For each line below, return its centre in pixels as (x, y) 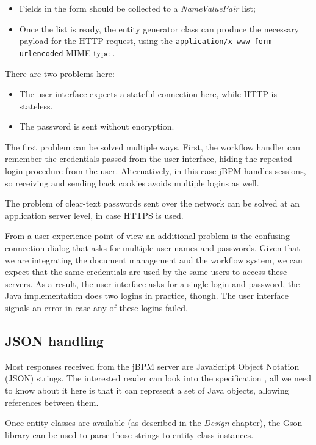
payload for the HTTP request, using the (96, 41)
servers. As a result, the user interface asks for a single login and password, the (153, 283)
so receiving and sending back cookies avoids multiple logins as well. (132, 182)
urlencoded (41, 53)
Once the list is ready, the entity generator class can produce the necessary (159, 28)
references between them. (52, 402)
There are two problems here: (60, 73)
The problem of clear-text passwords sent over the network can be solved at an (153, 203)
